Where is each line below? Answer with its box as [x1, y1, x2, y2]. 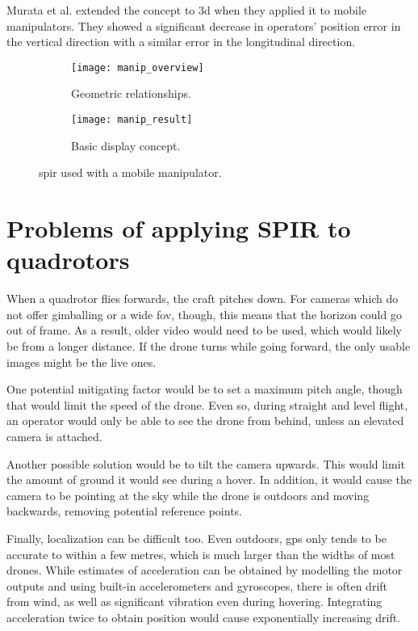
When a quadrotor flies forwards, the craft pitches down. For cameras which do [6, 290, 399, 307]
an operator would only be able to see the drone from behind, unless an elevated [6, 412, 404, 429]
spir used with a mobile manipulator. [39, 164, 222, 181]
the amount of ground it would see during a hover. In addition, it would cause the [6, 471, 412, 488]
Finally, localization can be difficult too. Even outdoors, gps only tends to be [6, 529, 387, 546]
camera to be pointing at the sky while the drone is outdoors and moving [6, 486, 370, 503]
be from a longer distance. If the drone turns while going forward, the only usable [6, 337, 411, 354]
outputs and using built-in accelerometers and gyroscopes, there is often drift [6, 577, 388, 594]
